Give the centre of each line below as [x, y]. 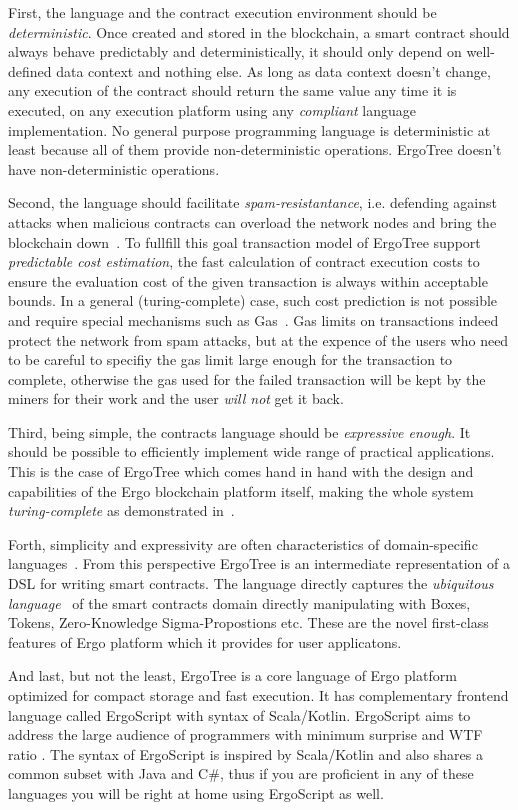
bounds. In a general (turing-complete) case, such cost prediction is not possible [253, 300]
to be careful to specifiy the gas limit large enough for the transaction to [230, 359]
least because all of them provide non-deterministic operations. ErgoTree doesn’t [255, 149]
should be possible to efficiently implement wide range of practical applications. [251, 451]
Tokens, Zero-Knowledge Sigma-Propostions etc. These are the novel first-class [248, 622]
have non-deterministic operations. [114, 168]
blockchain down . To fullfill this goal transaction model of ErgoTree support [244, 241]
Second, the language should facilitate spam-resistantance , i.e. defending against [252, 202]
